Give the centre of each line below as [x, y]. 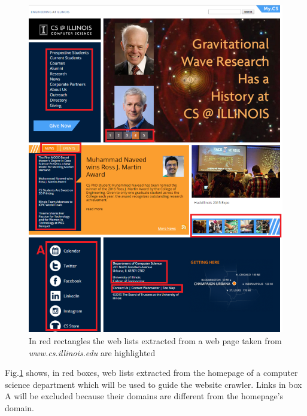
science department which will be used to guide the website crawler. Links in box [153, 384]
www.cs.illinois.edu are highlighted [92, 352]
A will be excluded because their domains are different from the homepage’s [144, 396]
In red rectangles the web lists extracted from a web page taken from [155, 340]
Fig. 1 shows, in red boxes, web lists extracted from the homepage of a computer [151, 373]
